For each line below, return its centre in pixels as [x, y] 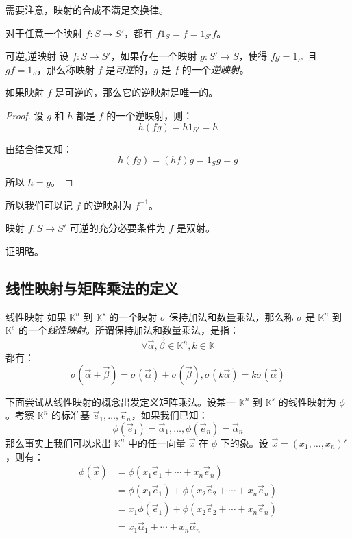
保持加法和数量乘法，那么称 [231, 316]
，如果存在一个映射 [154, 56]
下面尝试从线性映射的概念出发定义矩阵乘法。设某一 [121, 401]
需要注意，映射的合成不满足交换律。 [87, 10]
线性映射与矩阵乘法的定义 [92, 288]
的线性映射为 [307, 401]
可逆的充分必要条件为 [117, 228]
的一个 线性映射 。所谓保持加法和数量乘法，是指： [129, 330]
